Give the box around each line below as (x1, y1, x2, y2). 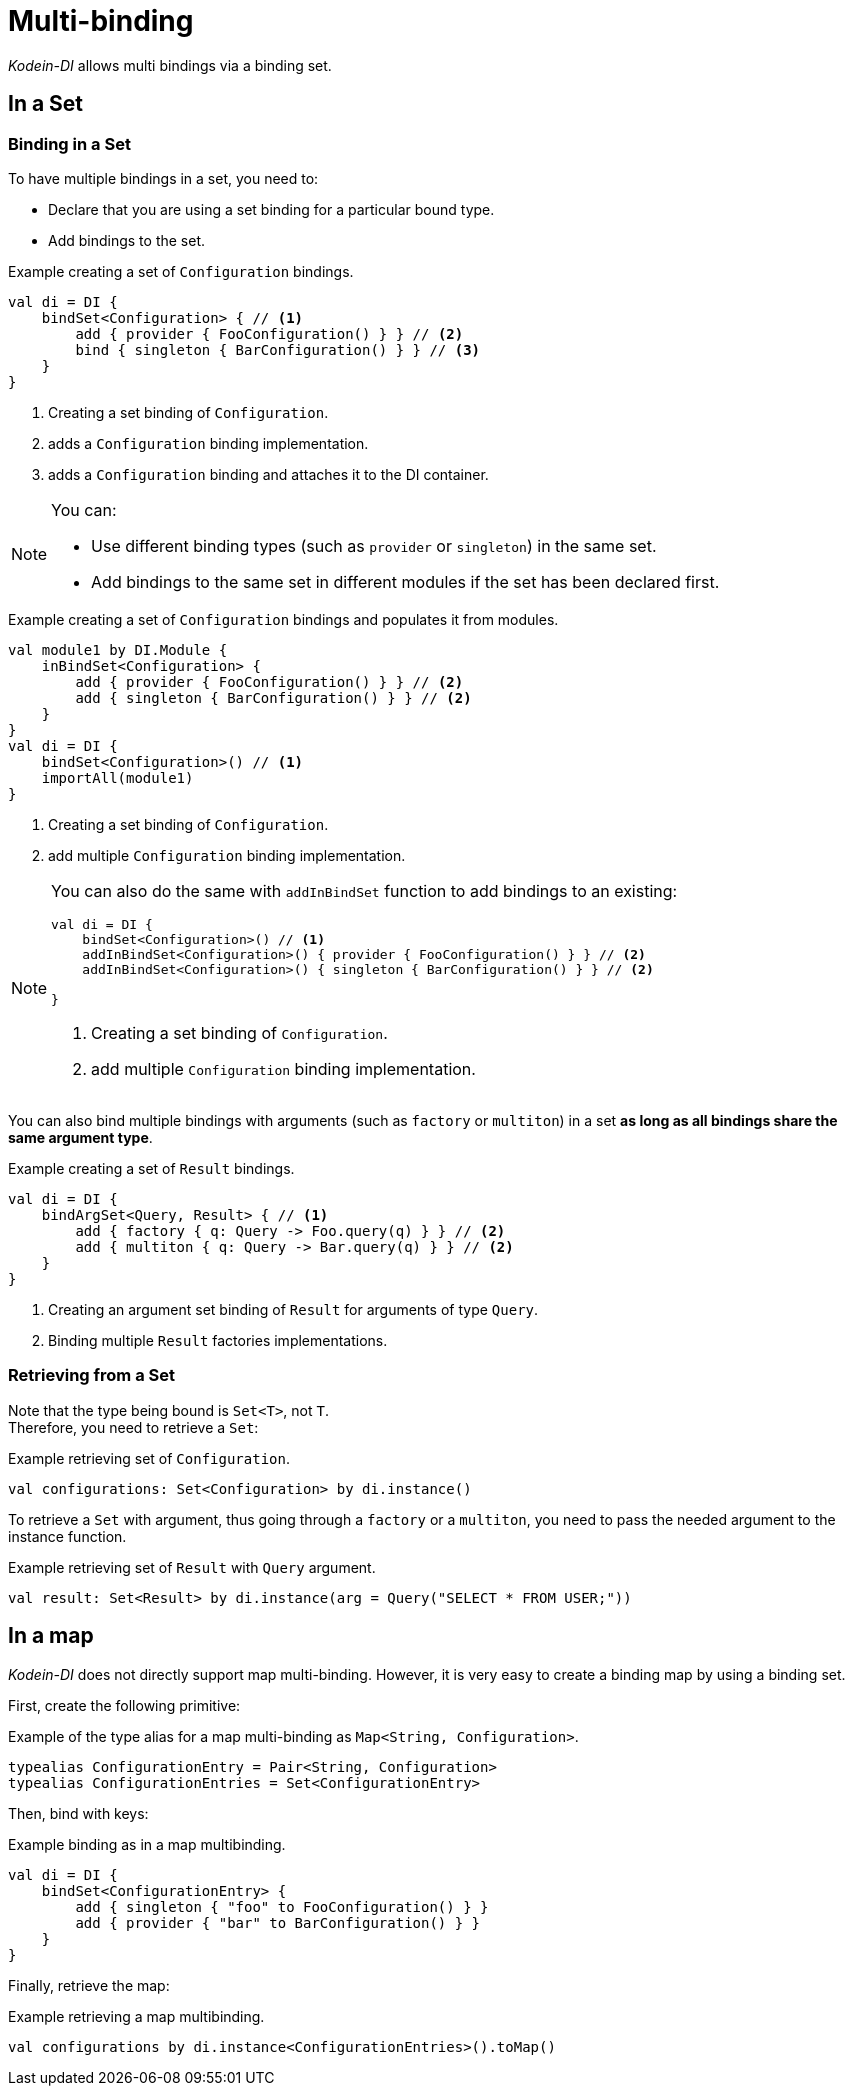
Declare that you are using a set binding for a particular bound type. (48, 200, 495, 218)
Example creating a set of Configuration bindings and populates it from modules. (8, 610, 559, 628)
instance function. (8, 1527, 127, 1545)
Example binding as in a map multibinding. (8, 1835, 286, 1853)
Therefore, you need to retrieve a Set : (8, 1418, 259, 1436)
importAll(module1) (41, 769, 194, 786)
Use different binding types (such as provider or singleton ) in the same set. (91, 535, 657, 556)
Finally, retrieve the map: (8, 1976, 170, 1994)
